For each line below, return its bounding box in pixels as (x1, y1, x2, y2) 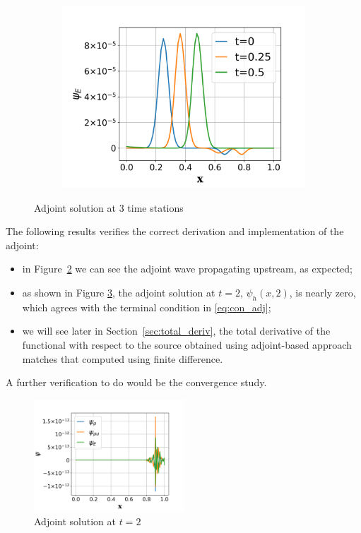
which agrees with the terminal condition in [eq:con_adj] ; (22, 299, 271, 314)
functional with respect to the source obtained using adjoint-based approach (22, 337, 352, 352)
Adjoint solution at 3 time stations (34, 200, 184, 215)
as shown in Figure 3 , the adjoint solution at (22, 285, 215, 299)
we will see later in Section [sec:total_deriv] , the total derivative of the (22, 323, 331, 338)
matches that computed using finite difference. (22, 351, 223, 366)
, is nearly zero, (289, 285, 356, 299)
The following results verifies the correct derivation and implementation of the (6, 224, 344, 239)
